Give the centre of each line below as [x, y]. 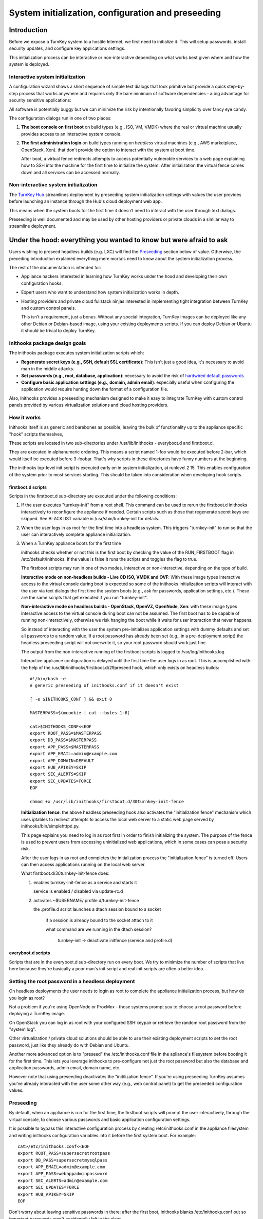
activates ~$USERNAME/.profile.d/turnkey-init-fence [86, 900]
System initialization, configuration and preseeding [115, 13]
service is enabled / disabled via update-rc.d [78, 891]
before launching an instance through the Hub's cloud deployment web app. [85, 201]
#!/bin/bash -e [48, 678]
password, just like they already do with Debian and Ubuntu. [69, 1045]
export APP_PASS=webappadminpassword [63, 1174]
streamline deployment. [33, 226]
